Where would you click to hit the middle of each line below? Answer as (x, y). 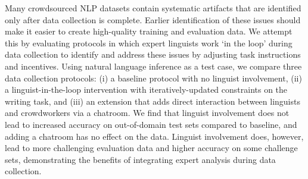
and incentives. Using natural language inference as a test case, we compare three (153, 66)
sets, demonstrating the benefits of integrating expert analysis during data (140, 159)
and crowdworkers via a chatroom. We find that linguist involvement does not (147, 113)
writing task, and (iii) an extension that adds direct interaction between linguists (153, 101)
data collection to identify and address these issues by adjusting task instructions (153, 54)
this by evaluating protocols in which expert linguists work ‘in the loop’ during (149, 43)
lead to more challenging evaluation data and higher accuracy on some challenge (151, 148)
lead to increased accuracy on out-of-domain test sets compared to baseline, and (151, 124)
